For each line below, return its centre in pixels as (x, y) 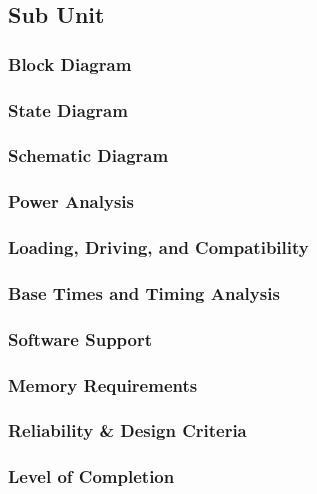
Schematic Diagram (88, 155)
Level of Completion (91, 476)
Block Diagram (70, 63)
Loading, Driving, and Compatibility (158, 247)
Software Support (80, 338)
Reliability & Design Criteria (127, 430)
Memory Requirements (103, 384)
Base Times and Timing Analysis (144, 292)
